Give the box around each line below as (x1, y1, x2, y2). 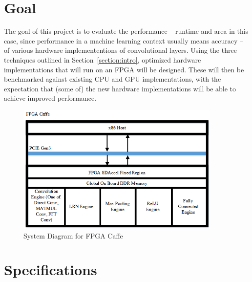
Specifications (4, 259, 97, 279)
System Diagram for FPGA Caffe (23, 231, 123, 241)
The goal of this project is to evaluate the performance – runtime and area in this (4, 26, 249, 36)
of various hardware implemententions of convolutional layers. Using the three (4, 45, 237, 55)
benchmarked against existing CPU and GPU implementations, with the (4, 74, 221, 84)
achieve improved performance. (4, 93, 97, 103)
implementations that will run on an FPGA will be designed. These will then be (4, 64, 244, 74)
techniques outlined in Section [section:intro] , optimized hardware (4, 54, 201, 65)
